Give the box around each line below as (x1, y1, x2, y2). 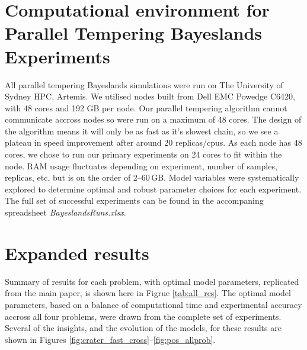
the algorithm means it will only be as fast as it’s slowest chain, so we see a (5, 124, 279, 137)
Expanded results (5, 240, 149, 265)
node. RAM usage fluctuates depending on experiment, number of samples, (5, 159, 277, 172)
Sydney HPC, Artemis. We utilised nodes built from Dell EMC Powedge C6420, (5, 90, 295, 102)
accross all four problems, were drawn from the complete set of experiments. (5, 310, 282, 322)
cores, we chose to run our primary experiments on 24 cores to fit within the (5, 148, 282, 160)
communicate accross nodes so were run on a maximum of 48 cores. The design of (5, 113, 302, 126)
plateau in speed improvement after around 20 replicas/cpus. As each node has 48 (5, 136, 302, 149)
